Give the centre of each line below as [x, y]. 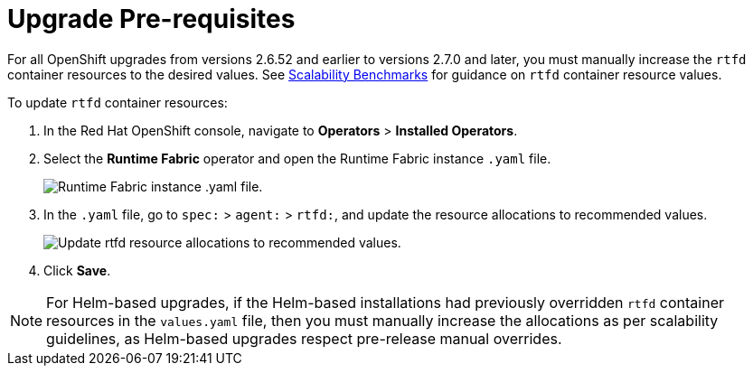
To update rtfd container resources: [118, 102]
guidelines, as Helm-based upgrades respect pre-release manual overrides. [304, 338]
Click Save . [77, 270]
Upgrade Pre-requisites [151, 19]
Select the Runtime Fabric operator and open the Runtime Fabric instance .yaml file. [297, 158]
